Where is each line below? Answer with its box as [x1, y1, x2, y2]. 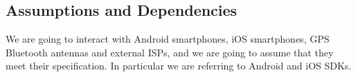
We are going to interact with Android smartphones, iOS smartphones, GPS [6, 32, 330, 46]
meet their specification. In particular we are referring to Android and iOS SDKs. [6, 58, 352, 73]
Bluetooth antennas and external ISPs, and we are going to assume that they [6, 45, 334, 59]
